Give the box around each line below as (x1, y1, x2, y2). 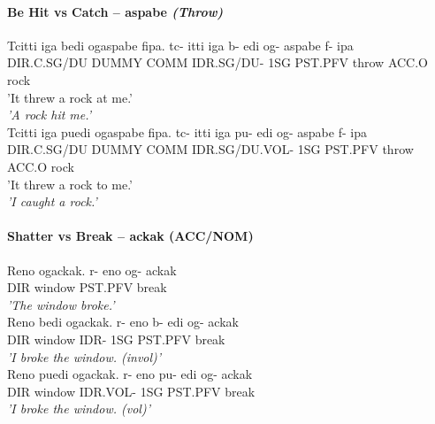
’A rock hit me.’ (7, 105, 92, 124)
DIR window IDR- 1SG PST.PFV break (7, 329, 225, 348)
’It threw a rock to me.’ (7, 174, 134, 193)
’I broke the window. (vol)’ (7, 399, 150, 418)
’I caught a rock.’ (7, 192, 97, 211)
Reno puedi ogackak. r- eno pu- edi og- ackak (7, 365, 253, 383)
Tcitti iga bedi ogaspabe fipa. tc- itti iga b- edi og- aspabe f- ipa (7, 35, 354, 54)
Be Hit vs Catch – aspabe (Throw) (7, 2, 224, 20)
